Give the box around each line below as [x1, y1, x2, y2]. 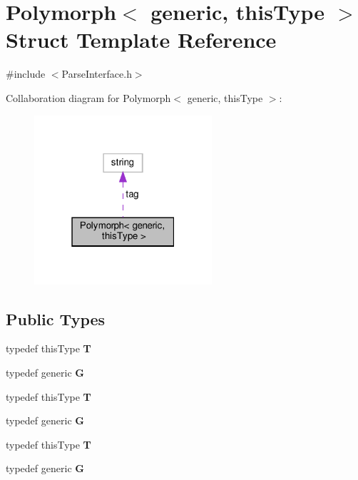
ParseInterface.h [61, 66, 132, 81]
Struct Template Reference [6, 25, 277, 54]
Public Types [6, 307, 106, 330]
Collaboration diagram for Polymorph [6, 90, 171, 105]
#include [6, 66, 46, 81]
